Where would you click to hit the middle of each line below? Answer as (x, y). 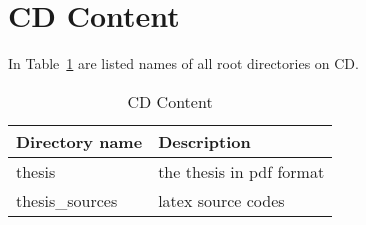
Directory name (79, 141)
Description (204, 141)
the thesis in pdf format (241, 171)
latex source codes (221, 200)
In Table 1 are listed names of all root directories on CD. (183, 63)
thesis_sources (67, 200)
